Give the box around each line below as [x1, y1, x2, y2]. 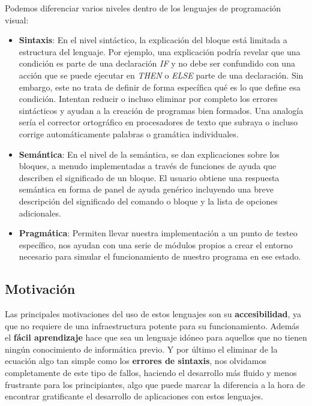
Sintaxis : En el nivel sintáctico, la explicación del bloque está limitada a [19, 34, 287, 46]
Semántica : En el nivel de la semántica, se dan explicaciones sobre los [19, 148, 280, 160]
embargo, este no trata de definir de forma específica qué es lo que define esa [19, 80, 301, 93]
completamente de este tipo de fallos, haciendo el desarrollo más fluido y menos [5, 366, 297, 379]
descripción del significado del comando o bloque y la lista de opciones [19, 194, 278, 207]
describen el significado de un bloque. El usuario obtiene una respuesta [19, 171, 280, 184]
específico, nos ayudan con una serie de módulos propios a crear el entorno [19, 238, 293, 251]
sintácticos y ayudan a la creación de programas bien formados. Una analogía [19, 104, 304, 116]
